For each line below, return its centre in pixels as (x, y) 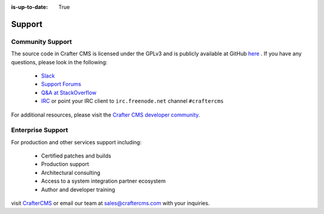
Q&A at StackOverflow (69, 93)
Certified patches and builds (76, 156)
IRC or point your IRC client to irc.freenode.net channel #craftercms (133, 101)
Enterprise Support (40, 130)
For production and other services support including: (76, 142)
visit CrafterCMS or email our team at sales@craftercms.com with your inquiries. (110, 203)
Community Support (41, 41)
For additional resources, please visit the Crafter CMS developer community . (106, 115)
